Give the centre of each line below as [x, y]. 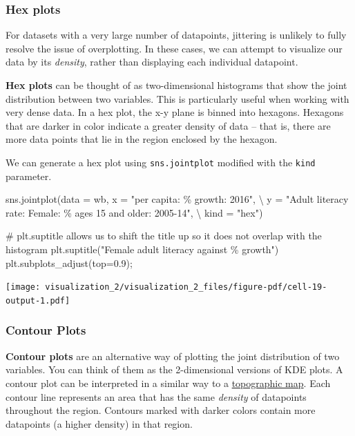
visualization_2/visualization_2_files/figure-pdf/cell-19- [186, 287]
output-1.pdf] [38, 300]
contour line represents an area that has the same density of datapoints [156, 396]
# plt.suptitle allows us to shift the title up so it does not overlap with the [164, 236]
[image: [23, 287]
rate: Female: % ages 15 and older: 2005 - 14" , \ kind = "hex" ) [134, 212]
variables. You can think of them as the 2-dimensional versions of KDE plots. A [174, 369]
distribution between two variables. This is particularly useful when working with [177, 98]
